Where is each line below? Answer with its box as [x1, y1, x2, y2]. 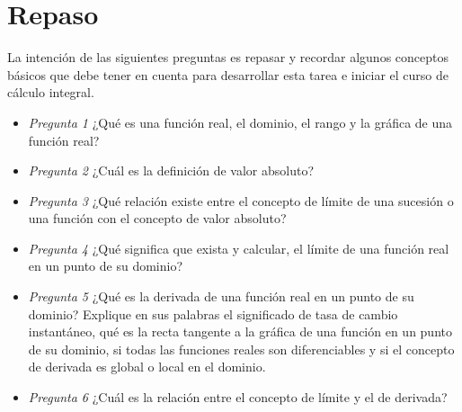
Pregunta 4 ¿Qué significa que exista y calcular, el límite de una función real [28, 238, 449, 257]
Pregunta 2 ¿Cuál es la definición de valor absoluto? [28, 161, 315, 180]
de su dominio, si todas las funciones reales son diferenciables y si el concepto [28, 339, 455, 358]
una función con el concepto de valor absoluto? [28, 209, 287, 228]
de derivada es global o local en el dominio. [28, 357, 266, 376]
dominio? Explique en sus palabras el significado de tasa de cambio [28, 304, 398, 323]
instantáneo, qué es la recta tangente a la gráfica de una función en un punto [28, 322, 452, 341]
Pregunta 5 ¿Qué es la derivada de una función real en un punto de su [28, 287, 414, 306]
